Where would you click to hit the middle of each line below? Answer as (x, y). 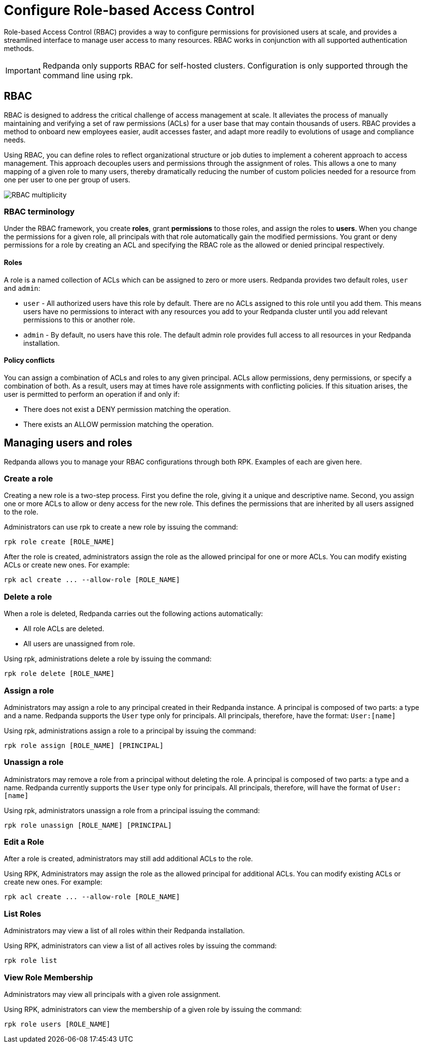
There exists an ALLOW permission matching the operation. (119, 424)
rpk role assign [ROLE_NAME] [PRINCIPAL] (84, 745)
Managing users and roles (68, 443)
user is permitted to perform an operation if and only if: (92, 394)
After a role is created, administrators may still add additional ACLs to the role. (128, 859)
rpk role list (31, 961)
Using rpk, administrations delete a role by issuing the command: (108, 659)
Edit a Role (24, 842)
